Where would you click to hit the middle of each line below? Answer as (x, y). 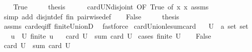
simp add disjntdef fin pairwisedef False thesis (92, 16)
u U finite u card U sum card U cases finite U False (111, 35)
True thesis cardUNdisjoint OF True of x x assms (111, 6)
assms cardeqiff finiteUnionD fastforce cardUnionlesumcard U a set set (126, 26)
